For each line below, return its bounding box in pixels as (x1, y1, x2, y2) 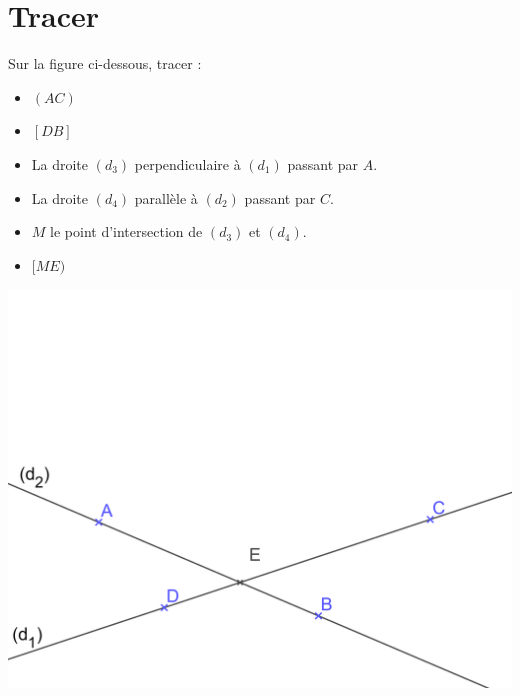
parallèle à (134, 187, 198, 208)
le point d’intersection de (50, 221, 203, 242)
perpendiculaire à (134, 153, 241, 174)
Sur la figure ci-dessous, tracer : (8, 53, 202, 74)
